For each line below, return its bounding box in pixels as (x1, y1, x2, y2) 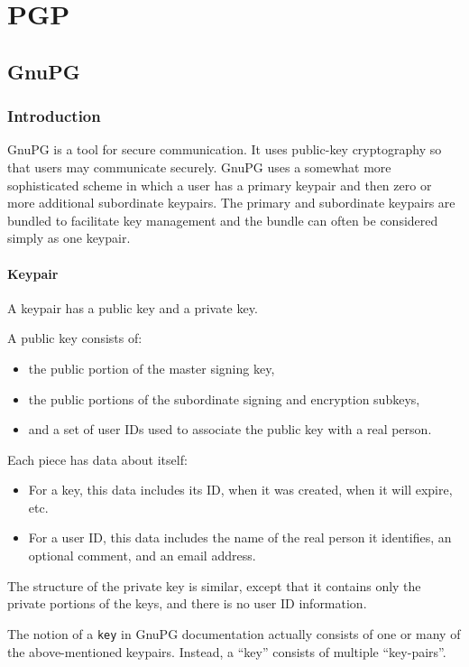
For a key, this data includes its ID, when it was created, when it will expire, (28, 480, 453, 499)
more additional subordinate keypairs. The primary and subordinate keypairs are (7, 193, 455, 212)
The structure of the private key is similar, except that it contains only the (7, 576, 421, 595)
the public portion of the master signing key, (28, 358, 275, 377)
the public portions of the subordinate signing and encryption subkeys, (28, 389, 420, 408)
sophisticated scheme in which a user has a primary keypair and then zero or (7, 175, 432, 194)
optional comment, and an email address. (28, 546, 256, 565)
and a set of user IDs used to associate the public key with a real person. (28, 420, 432, 439)
